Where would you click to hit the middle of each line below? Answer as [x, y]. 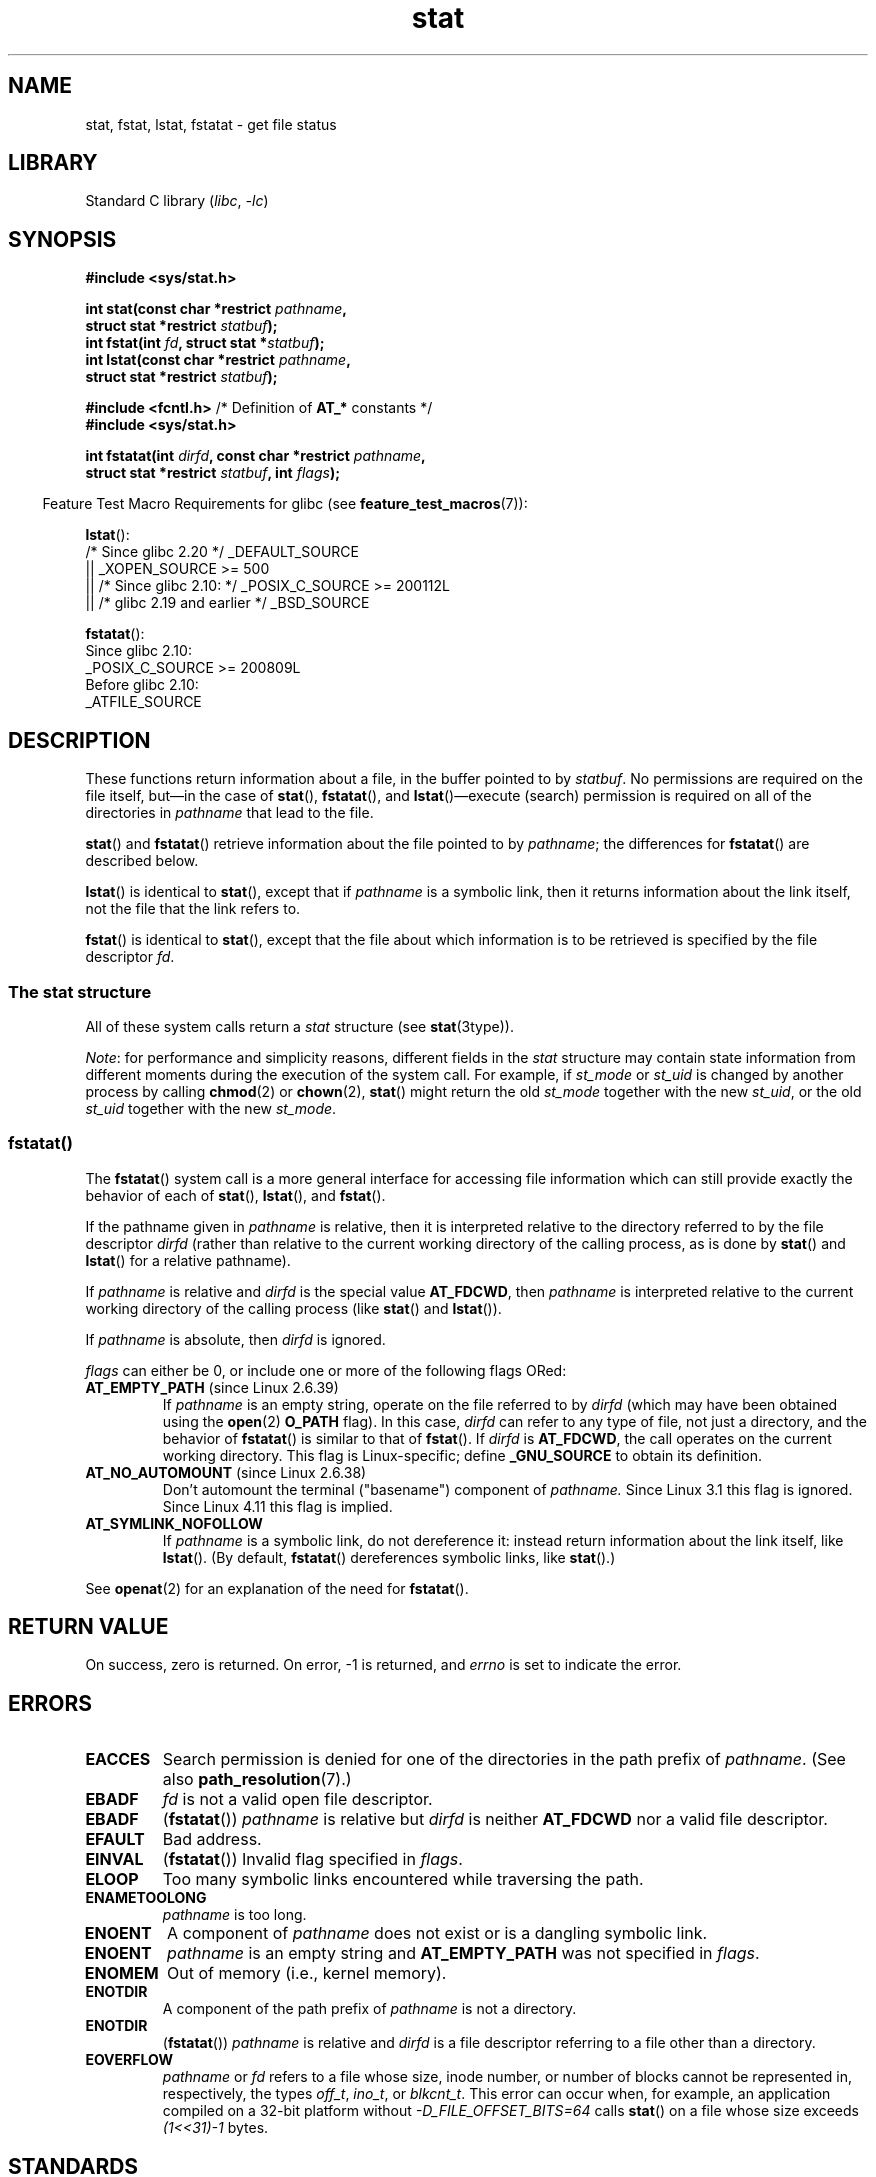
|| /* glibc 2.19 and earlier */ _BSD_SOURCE [227, 603]
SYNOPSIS [62, 239]
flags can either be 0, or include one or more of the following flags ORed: [326, 1370]
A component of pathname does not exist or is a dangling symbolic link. [437, 1933]
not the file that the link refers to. [193, 909]
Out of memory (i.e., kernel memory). [307, 1973]
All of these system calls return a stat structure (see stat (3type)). [299, 1026]
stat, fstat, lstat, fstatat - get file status [211, 124]
